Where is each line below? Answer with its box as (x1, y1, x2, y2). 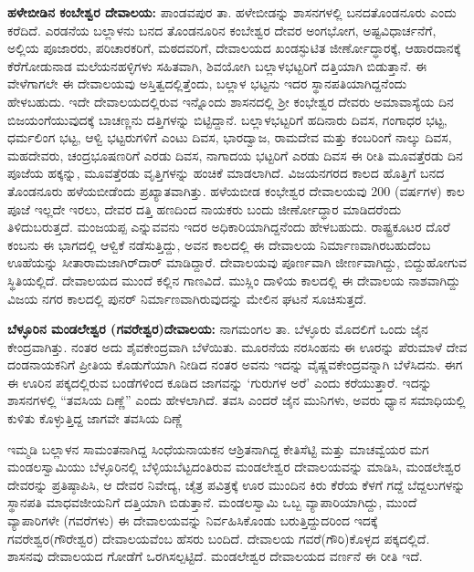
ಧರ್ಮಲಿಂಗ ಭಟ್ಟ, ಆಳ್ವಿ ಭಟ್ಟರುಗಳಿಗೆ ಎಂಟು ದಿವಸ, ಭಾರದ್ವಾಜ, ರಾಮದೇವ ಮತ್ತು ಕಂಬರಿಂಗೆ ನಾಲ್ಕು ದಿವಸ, (7, 128, 452, 147)
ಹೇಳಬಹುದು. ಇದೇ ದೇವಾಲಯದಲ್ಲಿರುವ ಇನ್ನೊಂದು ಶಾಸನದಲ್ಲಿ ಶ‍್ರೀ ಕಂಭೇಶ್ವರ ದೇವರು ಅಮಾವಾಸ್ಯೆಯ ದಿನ (7, 91, 454, 110)
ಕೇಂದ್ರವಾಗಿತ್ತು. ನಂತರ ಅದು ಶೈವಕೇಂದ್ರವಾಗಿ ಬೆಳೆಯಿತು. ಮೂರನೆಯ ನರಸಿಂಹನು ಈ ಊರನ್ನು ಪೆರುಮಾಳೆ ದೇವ (7, 337, 468, 356)
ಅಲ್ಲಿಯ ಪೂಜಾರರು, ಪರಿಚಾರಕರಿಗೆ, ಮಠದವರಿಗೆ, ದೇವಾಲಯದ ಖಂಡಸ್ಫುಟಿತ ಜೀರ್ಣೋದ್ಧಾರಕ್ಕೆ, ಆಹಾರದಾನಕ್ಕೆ (7, 38, 461, 57)
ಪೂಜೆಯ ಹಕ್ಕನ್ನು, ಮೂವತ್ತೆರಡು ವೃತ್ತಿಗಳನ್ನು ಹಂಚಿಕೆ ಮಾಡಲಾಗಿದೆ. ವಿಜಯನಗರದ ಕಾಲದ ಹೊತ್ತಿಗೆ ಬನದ (7, 163, 445, 182)
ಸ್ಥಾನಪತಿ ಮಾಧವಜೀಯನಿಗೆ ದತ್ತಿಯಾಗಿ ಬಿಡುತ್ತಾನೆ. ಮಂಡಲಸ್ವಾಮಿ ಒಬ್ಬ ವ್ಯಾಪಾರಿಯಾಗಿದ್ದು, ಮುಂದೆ (7, 493, 417, 512)
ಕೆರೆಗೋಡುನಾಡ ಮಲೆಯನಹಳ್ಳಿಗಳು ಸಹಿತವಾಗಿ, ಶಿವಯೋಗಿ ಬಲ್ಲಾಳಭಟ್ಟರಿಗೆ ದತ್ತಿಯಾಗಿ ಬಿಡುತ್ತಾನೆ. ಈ (7, 56, 427, 75)
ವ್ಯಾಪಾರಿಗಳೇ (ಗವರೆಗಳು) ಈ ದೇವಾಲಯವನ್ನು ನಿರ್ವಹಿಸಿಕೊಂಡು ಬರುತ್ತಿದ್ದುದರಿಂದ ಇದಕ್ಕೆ (7, 511, 378, 530)
